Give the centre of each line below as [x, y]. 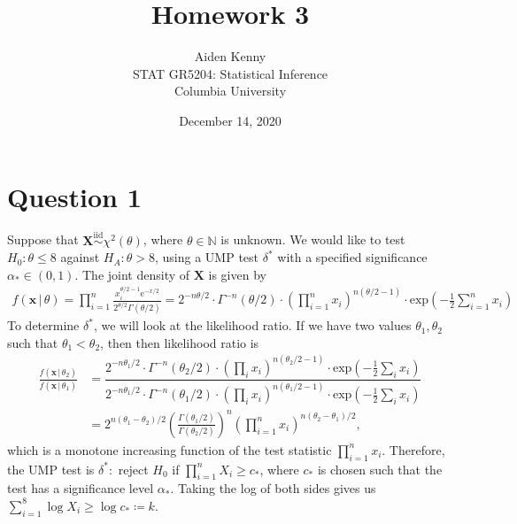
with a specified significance [352, 257]
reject [133, 469]
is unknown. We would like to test [313, 239]
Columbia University [230, 91]
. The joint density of [132, 274]
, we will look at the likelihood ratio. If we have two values [252, 325]
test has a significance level [81, 488]
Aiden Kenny [230, 56]
